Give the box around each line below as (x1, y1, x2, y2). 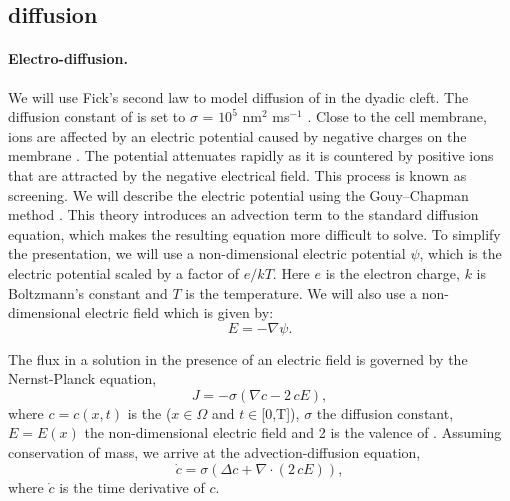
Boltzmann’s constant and (8, 282, 168, 303)
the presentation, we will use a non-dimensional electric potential (8, 243, 406, 264)
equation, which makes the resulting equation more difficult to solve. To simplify (8, 223, 501, 244)
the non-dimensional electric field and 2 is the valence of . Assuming (84, 422, 502, 443)
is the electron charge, (325, 262, 460, 283)
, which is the (419, 243, 502, 264)
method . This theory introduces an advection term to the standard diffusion (8, 204, 479, 225)
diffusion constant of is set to (8, 106, 186, 127)
